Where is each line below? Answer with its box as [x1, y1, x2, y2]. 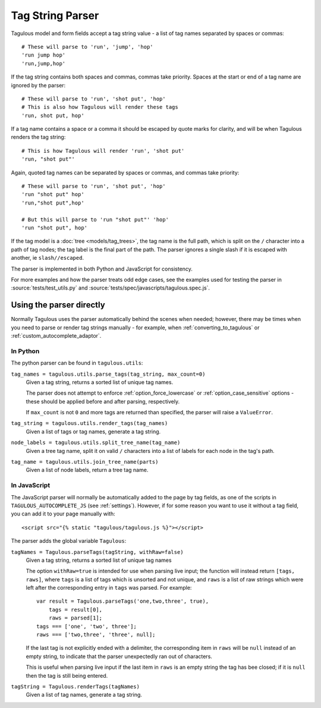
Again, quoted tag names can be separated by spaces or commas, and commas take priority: [11, 169, 240, 176]
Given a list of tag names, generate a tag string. [26, 691, 143, 698]
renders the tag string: [11, 134, 66, 141]
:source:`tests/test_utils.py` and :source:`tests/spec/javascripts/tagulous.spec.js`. [11, 284, 210, 291]
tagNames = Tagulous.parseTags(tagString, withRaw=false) [11, 549, 184, 555]
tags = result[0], [48, 606, 103, 613]
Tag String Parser [11, 9, 99, 22]
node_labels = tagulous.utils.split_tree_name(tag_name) [11, 439, 181, 446]
